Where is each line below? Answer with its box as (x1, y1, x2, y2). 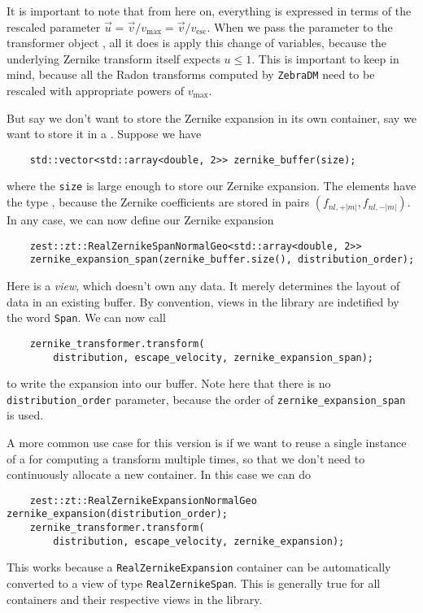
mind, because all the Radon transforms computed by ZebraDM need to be (7, 66, 375, 83)
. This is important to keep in (251, 50, 399, 67)
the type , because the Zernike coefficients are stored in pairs (7, 193, 310, 211)
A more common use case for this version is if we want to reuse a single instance (7, 434, 407, 451)
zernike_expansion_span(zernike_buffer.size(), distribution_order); (29, 254, 415, 266)
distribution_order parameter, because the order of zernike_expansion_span (7, 390, 406, 407)
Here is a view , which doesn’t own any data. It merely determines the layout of (7, 277, 400, 294)
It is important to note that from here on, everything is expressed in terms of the (7, 2, 412, 19)
